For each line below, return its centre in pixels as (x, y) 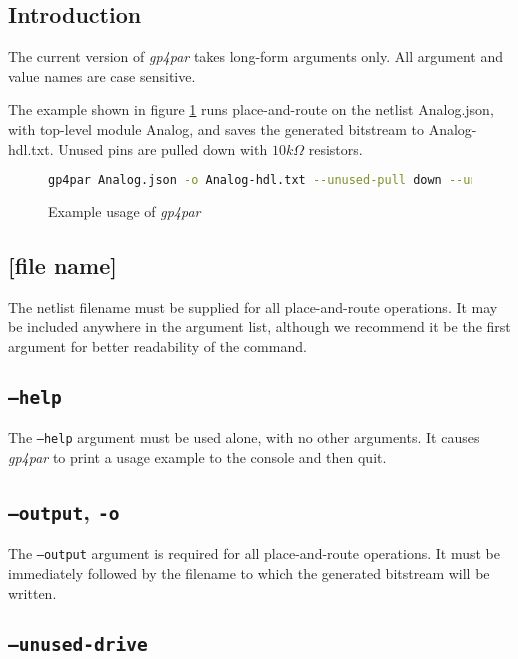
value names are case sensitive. (102, 75)
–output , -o (64, 511)
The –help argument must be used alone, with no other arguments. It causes (244, 437)
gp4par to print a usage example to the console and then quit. (197, 457)
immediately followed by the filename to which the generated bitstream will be (249, 573)
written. (32, 592)
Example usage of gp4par (124, 211)
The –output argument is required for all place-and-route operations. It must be (254, 553)
